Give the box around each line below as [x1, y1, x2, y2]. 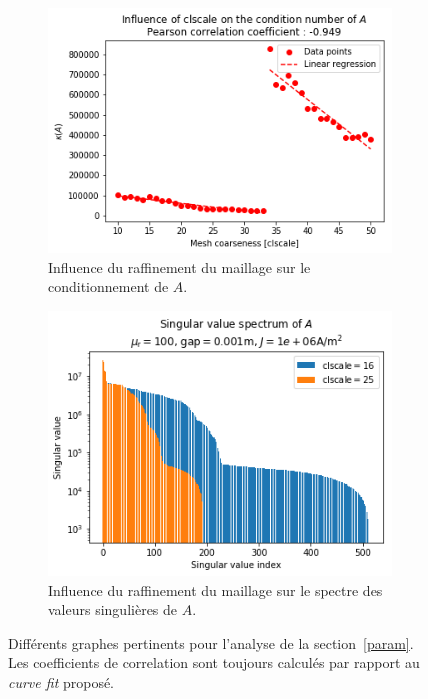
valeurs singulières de [48, 599, 178, 620]
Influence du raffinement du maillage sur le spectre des [48, 579, 383, 600]
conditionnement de [48, 276, 169, 297]
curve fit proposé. [8, 671, 115, 692]
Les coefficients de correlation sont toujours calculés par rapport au [8, 652, 420, 673]
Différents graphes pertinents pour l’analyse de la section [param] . [8, 632, 414, 653]
